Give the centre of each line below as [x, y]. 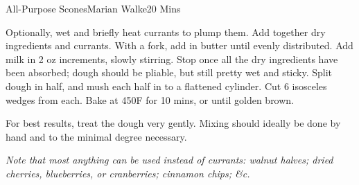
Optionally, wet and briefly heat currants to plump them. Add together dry [166, 32]
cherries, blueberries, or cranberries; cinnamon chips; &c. [128, 173]
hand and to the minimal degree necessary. [96, 136]
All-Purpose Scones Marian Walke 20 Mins [93, 8]
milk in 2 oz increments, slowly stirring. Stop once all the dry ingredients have [172, 59]
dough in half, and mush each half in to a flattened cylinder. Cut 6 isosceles [166, 86]
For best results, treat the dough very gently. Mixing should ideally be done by [173, 123]
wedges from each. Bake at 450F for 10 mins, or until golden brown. [150, 99]
